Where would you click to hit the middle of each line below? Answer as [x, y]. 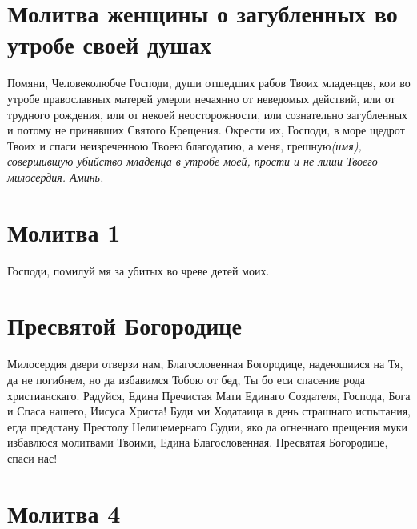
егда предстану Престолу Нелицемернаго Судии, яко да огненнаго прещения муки [208, 426]
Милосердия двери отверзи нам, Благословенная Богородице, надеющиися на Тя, [205, 364]
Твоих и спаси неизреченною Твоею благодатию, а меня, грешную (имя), [184, 145]
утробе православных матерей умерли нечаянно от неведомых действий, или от [201, 98]
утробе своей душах [109, 44]
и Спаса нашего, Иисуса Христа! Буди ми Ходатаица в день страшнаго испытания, [209, 411]
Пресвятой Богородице [124, 325]
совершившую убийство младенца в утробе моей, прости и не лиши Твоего [192, 161]
